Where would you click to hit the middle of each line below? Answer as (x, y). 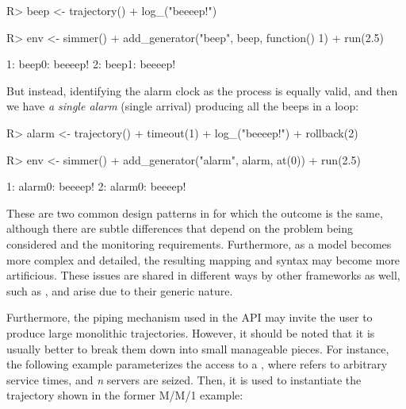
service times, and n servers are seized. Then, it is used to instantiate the (184, 379)
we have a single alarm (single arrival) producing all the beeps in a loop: (183, 106)
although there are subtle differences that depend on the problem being (180, 228)
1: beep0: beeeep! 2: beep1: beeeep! (91, 64)
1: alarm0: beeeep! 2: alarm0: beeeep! (96, 186)
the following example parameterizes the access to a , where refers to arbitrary (197, 364)
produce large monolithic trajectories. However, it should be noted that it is (191, 332)
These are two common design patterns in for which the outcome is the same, (195, 212)
